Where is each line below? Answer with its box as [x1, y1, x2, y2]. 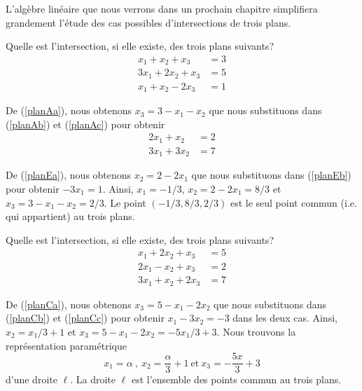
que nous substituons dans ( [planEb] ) [191, 167, 351, 182]
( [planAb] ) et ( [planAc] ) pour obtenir [6, 116, 165, 131]
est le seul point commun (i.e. [230, 195, 357, 210]
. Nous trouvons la [216, 324, 296, 338]
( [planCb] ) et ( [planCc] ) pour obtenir [6, 310, 165, 325]
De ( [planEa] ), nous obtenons [6, 167, 132, 182]
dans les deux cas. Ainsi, [232, 310, 337, 325]
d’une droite [6, 372, 57, 387]
